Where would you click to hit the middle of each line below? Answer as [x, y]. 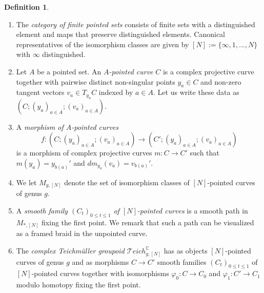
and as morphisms [100, 261]
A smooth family [42, 210]
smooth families [182, 261]
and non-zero [221, 81]
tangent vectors [40, 92]
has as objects [186, 250]
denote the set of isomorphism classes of [127, 182]
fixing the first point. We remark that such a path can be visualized [148, 222]
